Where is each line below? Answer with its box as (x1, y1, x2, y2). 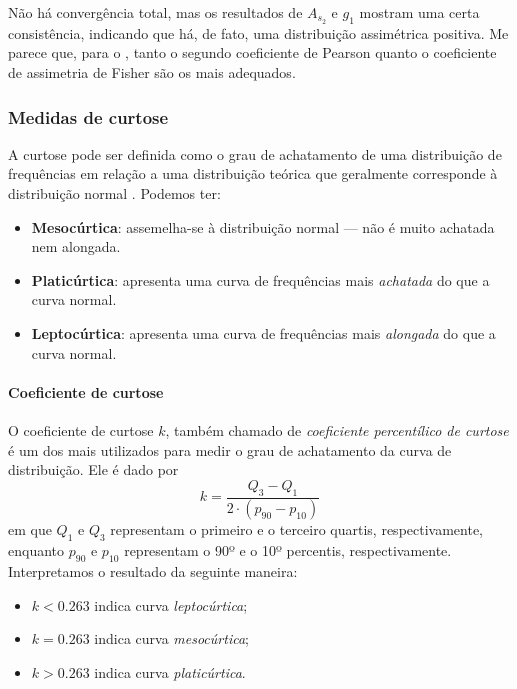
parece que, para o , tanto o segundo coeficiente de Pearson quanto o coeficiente (8, 42, 497, 63)
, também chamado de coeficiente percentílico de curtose (165, 420, 509, 440)
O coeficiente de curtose (8, 420, 154, 440)
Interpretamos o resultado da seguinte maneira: (8, 561, 298, 582)
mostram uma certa (359, 2, 480, 22)
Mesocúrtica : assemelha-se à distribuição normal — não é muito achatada (31, 216, 495, 237)
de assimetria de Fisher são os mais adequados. (8, 62, 296, 83)
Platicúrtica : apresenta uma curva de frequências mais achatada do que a (31, 269, 490, 290)
